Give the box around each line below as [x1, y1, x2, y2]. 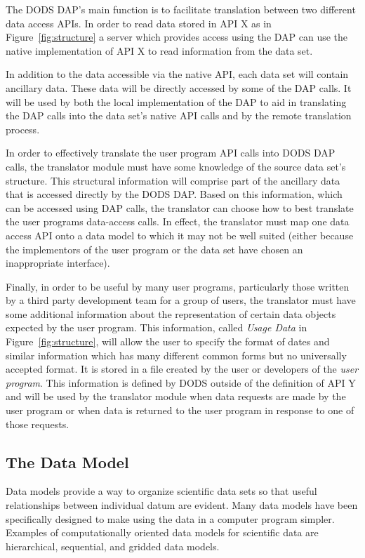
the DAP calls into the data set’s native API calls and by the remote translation [6, 108, 352, 123]
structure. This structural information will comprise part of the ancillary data [6, 173, 340, 187]
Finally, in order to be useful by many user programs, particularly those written [6, 279, 350, 293]
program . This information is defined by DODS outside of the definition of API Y [6, 375, 356, 390]
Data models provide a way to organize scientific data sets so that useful [6, 484, 317, 498]
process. [6, 121, 40, 136]
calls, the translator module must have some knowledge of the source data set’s [6, 159, 346, 173]
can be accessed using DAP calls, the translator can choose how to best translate [6, 200, 354, 215]
